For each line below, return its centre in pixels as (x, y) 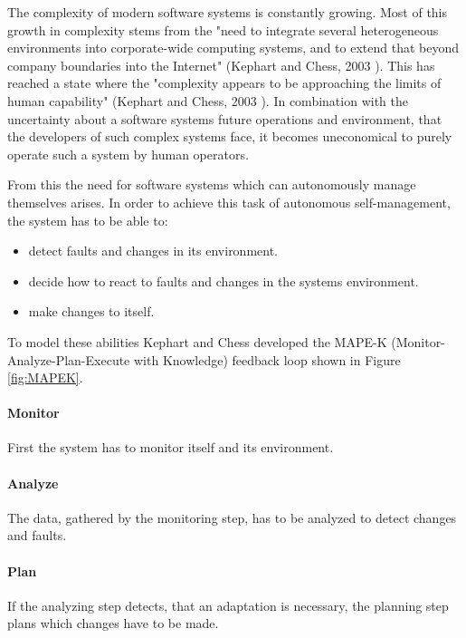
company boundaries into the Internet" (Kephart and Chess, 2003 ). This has (221, 65)
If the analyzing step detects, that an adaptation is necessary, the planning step (228, 605)
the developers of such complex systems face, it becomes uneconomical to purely (230, 136)
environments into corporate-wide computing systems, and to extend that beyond (233, 48)
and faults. (37, 535)
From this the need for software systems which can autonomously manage (212, 184)
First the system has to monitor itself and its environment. (171, 447)
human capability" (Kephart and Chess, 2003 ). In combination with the (208, 100)
